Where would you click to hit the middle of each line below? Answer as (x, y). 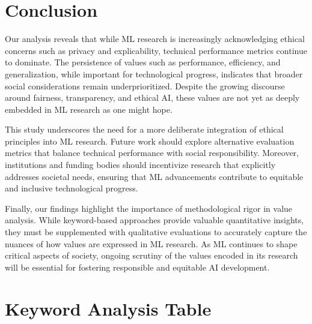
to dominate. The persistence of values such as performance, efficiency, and (143, 62)
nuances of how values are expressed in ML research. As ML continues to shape (151, 243)
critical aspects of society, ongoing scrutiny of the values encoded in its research (151, 255)
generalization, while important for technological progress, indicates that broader (154, 73)
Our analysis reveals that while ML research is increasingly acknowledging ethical (155, 39)
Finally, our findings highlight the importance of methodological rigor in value (149, 208)
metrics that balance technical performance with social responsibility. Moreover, (152, 153)
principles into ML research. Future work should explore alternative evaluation (150, 141)
